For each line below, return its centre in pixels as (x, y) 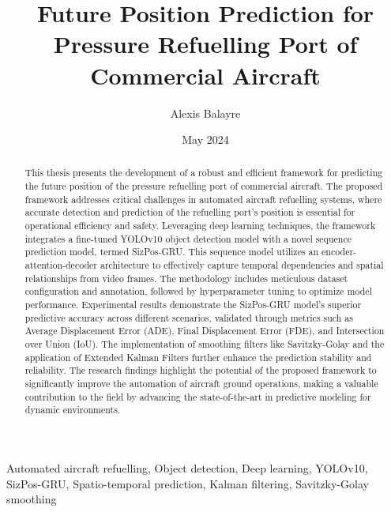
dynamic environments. (73, 410)
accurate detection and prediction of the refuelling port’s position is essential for (190, 212)
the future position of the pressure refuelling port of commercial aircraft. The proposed (204, 186)
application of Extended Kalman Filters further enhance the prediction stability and (198, 357)
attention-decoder (61, 265)
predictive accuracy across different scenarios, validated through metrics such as (189, 317)
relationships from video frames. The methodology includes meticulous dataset (186, 278)
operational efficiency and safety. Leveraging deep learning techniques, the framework (200, 226)
